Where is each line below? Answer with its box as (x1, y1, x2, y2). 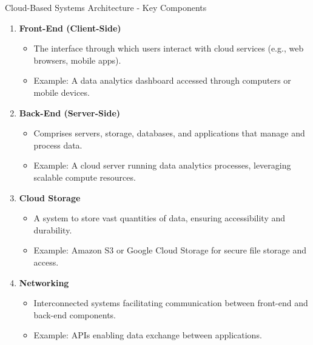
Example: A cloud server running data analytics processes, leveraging (33, 159, 291, 172)
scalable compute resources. (33, 170, 136, 183)
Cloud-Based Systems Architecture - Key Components (5, 1, 207, 13)
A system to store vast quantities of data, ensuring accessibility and (33, 212, 286, 224)
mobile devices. (33, 85, 90, 98)
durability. (33, 223, 72, 236)
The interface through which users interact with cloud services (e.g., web (33, 42, 304, 55)
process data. (33, 138, 82, 151)
